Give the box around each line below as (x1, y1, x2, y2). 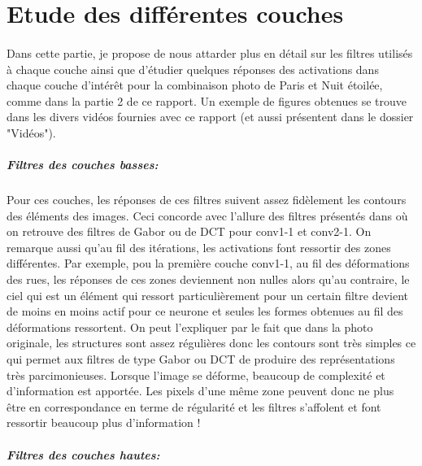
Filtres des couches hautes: (7, 446, 160, 463)
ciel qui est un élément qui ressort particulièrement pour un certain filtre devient (7, 286, 409, 303)
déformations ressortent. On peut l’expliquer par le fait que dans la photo (7, 318, 373, 335)
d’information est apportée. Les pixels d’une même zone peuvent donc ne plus (7, 382, 394, 399)
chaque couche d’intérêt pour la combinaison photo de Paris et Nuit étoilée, (7, 76, 383, 94)
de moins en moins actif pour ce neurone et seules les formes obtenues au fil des (7, 303, 403, 320)
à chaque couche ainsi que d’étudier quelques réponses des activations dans (7, 60, 379, 77)
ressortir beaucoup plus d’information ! (7, 414, 201, 431)
